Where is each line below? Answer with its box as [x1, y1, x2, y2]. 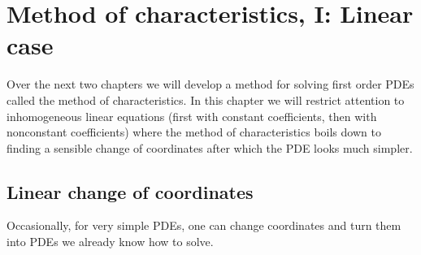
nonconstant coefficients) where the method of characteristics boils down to [7, 123, 381, 140]
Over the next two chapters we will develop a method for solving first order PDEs [7, 76, 414, 93]
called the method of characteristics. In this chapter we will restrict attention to [7, 91, 405, 108]
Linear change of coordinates [7, 179, 254, 204]
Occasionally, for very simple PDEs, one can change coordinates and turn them [7, 217, 401, 234]
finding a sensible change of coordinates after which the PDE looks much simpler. [7, 139, 413, 156]
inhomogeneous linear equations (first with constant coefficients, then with [7, 107, 377, 124]
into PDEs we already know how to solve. [7, 233, 214, 250]
